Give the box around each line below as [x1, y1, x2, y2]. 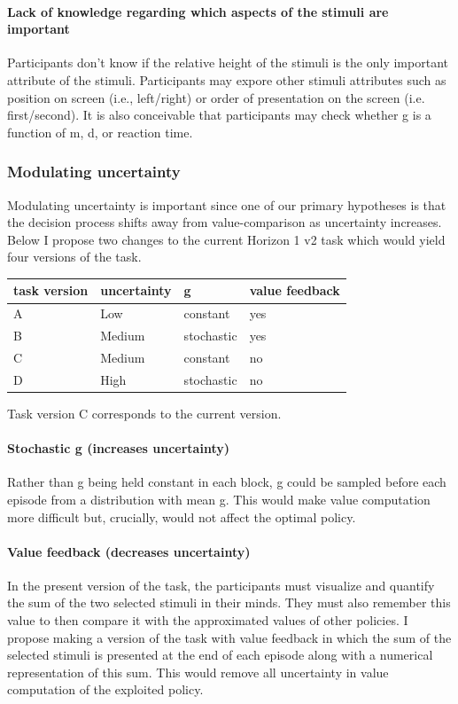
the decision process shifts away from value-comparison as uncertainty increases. [7, 213, 442, 231]
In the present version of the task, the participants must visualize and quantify [7, 575, 435, 594]
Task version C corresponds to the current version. [7, 403, 282, 422]
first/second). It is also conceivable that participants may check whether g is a [7, 106, 431, 124]
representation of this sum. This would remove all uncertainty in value [7, 662, 389, 681]
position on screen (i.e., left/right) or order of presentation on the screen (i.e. [7, 88, 425, 106]
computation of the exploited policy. [7, 680, 204, 699]
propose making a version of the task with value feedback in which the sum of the [7, 628, 452, 646]
